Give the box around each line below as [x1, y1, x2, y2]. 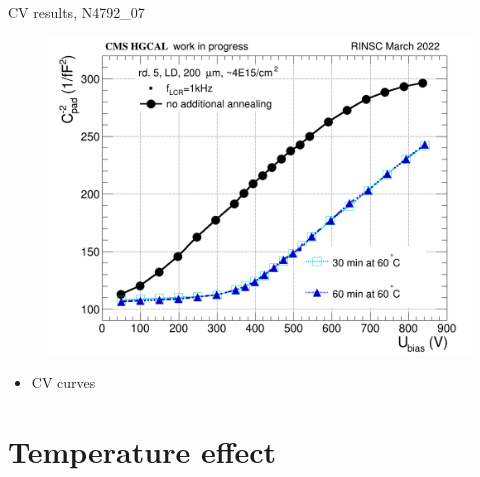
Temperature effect [8, 430, 277, 471]
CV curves [31, 372, 96, 393]
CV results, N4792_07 [8, 2, 145, 22]
